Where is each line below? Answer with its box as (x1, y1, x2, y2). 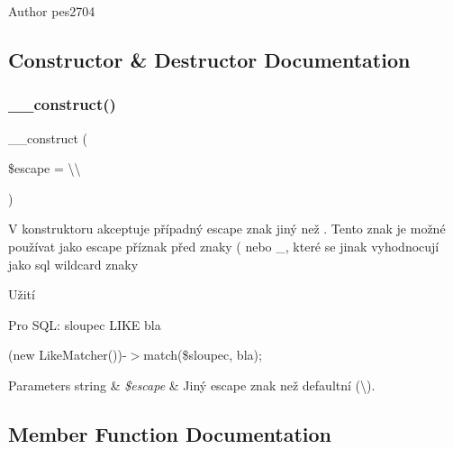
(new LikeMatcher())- (8, 345, 127, 364)
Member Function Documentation (8, 419, 332, 447)
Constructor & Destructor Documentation (8, 45, 411, 73)
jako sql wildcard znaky (8, 254, 139, 273)
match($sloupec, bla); (143, 345, 262, 364)
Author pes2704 (8, 2, 95, 20)
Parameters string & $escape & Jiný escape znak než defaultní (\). (8, 375, 376, 394)
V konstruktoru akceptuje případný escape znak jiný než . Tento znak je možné (8, 219, 446, 238)
